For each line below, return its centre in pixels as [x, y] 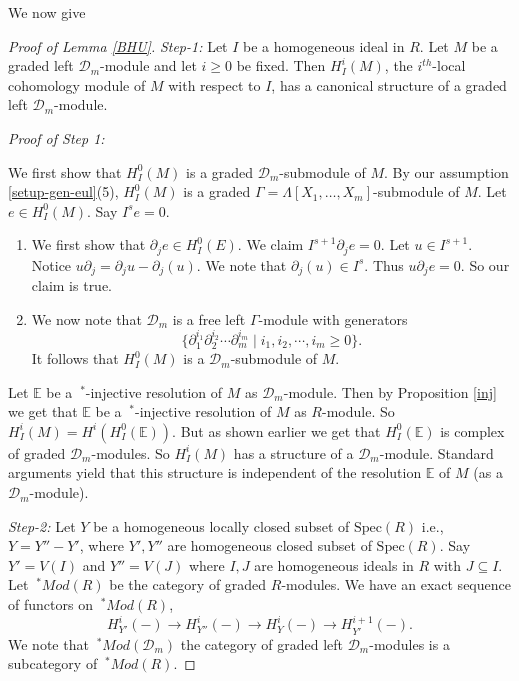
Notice [51, 264]
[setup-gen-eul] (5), [63, 191]
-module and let [148, 65]
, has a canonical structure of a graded [389, 84]
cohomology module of [77, 84]
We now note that [86, 318]
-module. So [358, 411]
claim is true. [72, 285]
